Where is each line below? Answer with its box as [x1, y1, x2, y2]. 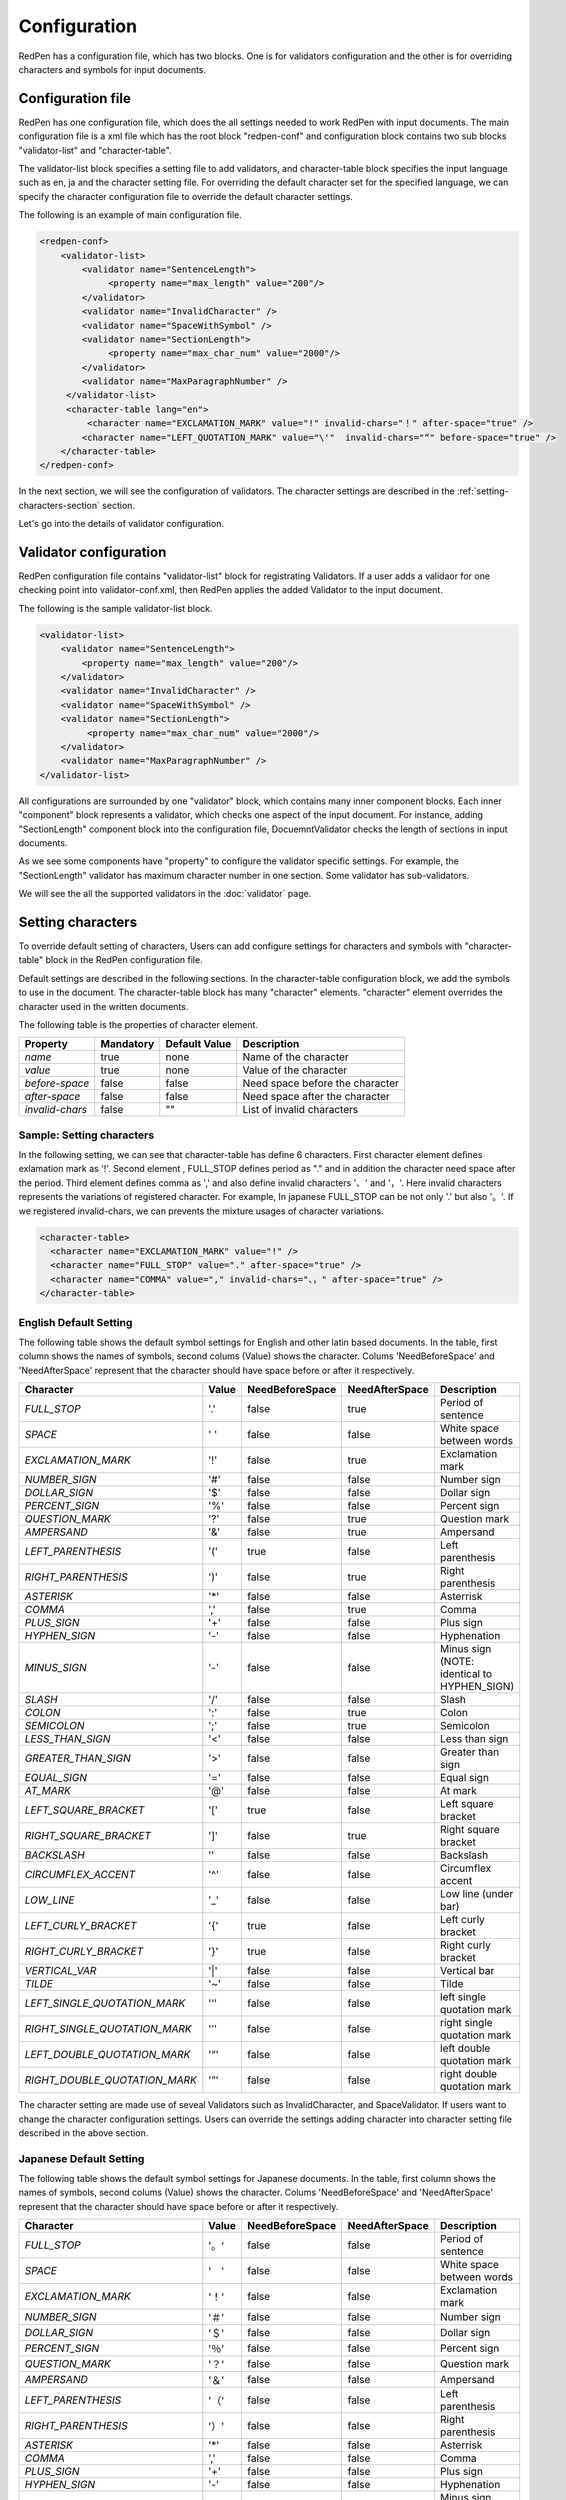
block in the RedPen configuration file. [45, 954, 204, 966]
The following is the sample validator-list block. [18, 602, 214, 614]
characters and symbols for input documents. [18, 63, 207, 75]
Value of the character [242, 1063, 348, 1077]
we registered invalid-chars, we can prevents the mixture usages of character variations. [18, 1205, 384, 1217]
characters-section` [18, 499, 100, 511]
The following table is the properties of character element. [18, 1018, 259, 1030]
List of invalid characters [242, 1103, 359, 1117]
